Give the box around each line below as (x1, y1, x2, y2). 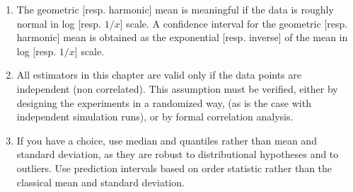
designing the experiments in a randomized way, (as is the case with (16, 95, 311, 110)
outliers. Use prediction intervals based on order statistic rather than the (16, 160, 332, 175)
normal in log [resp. (16, 16, 101, 30)
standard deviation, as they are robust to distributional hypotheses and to (16, 147, 339, 162)
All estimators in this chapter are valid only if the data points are (16, 67, 301, 82)
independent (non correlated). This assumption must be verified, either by (16, 81, 338, 96)
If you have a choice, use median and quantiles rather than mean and (16, 132, 317, 147)
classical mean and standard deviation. (16, 174, 185, 189)
